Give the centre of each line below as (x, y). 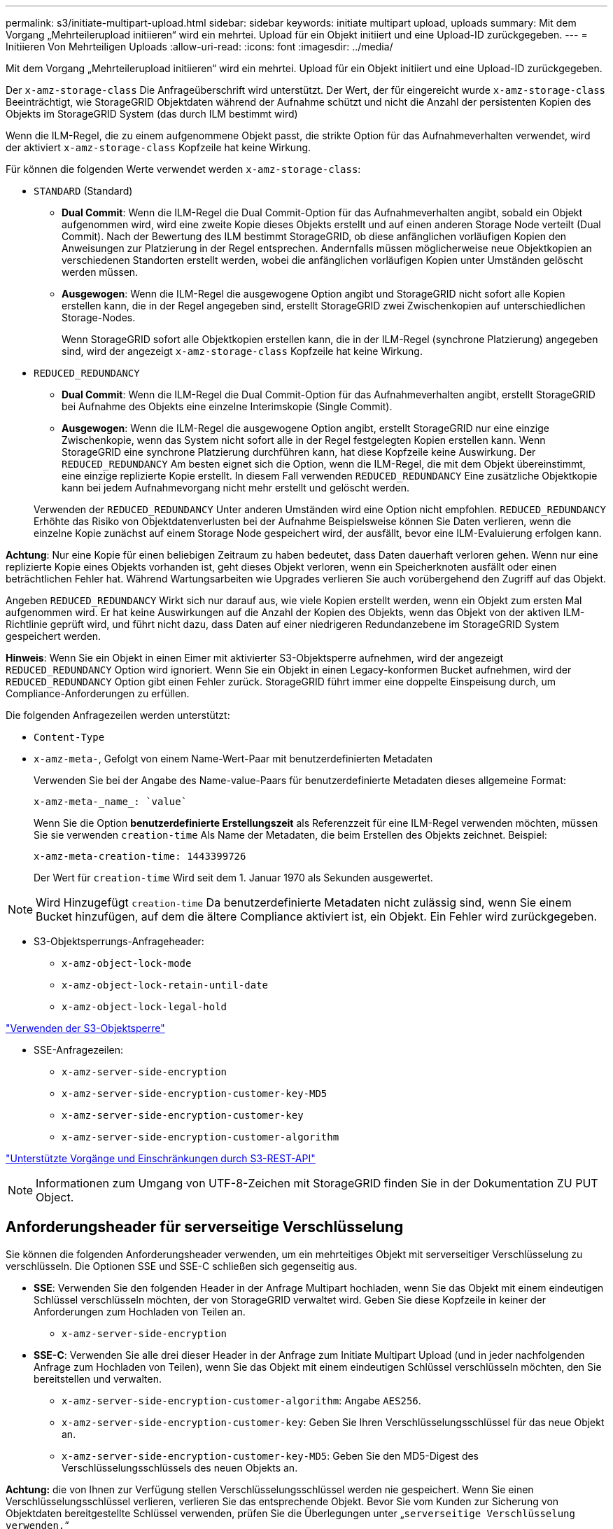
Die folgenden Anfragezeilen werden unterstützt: (118, 715)
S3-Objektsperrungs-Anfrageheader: (119, 941)
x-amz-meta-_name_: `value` (111, 802)
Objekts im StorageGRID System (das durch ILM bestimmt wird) (152, 114)
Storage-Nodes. (99, 317)
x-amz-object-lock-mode (127, 963)
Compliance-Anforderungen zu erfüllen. (98, 693)
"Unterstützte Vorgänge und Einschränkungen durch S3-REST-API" (161, 1158)
